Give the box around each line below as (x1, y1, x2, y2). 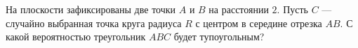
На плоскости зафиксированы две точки (6, 2, 176, 16)
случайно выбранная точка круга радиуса (6, 15, 182, 30)
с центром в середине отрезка (195, 15, 322, 30)
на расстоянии (208, 2, 269, 16)
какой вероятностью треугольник (6, 29, 146, 44)
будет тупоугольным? (173, 29, 265, 44)
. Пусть (277, 2, 308, 16)
